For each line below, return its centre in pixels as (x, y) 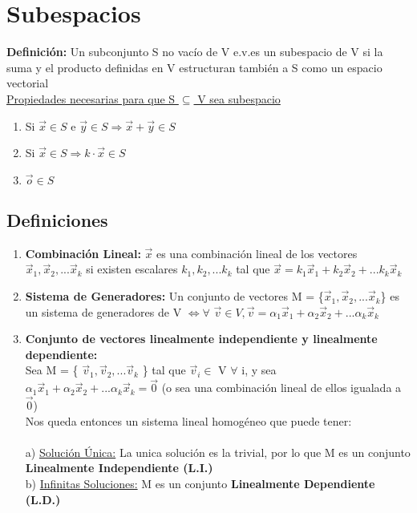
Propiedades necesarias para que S (91, 98)
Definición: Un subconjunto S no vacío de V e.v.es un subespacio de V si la (195, 52)
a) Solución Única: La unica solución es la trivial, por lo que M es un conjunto (218, 452)
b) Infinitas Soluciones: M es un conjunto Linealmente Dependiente (200, 484)
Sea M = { (52, 370)
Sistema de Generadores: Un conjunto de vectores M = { (174, 296)
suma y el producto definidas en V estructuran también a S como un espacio (194, 67)
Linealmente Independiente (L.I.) (119, 468)
